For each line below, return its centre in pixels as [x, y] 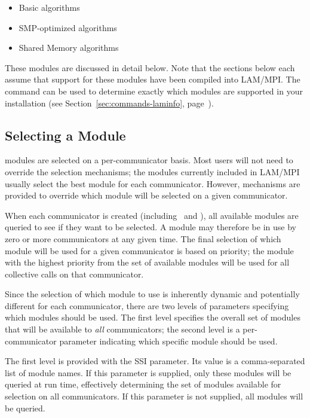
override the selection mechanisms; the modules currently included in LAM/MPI [152, 171]
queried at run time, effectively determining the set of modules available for [143, 384]
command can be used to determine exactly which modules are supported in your [154, 91]
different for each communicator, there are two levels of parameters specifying [147, 305]
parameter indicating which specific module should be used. [168, 341]
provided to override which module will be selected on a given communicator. [146, 195]
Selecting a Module [65, 135]
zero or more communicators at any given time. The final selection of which [143, 238]
